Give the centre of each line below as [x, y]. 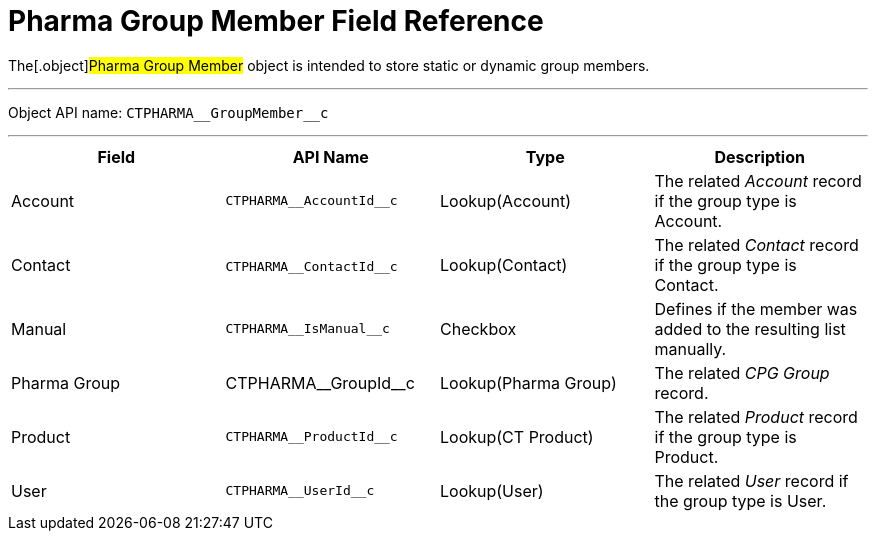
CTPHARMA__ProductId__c [311, 437]
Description [759, 156]
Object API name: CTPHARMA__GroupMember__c [168, 112]
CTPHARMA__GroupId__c [320, 382]
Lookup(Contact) [504, 264]
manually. [690, 348]
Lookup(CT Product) [517, 436]
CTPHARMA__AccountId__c [311, 201]
